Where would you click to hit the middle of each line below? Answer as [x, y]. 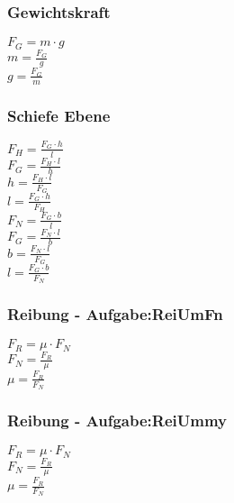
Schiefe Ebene [59, 115]
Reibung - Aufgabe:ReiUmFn [115, 313]
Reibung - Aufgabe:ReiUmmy [117, 421]
